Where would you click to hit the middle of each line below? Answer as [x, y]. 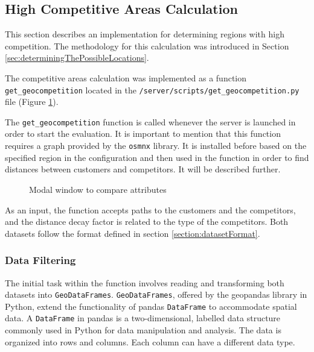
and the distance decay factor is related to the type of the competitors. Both [147, 222]
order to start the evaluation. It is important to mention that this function [143, 134]
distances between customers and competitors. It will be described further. [143, 169]
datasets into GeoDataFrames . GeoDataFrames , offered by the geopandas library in [156, 294]
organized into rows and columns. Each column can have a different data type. [150, 341]
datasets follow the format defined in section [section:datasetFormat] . [133, 233]
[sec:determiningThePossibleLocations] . [77, 58]
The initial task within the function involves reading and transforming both [145, 282]
